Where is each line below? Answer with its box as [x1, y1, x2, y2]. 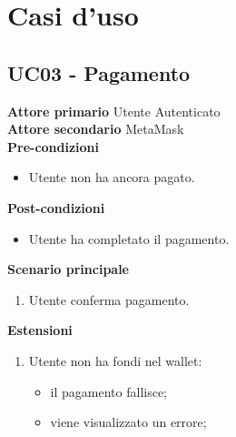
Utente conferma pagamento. [28, 290, 190, 309]
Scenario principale [7, 259, 129, 279]
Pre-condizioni [7, 137, 100, 156]
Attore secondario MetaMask [7, 119, 184, 138]
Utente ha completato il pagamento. [28, 229, 230, 248]
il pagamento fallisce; [50, 381, 168, 401]
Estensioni [7, 320, 73, 340]
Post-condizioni [7, 198, 105, 217]
